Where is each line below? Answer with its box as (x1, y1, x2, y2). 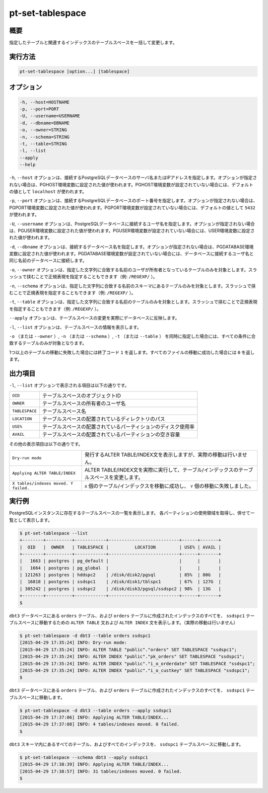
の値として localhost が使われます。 (9, 188, 87, 194)
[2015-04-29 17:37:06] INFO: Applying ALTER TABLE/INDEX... (19, 714, 169, 720)
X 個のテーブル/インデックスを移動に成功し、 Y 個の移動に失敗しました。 (84, 482, 254, 489)
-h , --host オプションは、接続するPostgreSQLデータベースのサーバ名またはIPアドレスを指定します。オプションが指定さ (9, 174, 258, 181)
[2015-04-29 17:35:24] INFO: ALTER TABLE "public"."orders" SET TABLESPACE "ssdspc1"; (19, 646, 237, 652)
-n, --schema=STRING (19, 134, 69, 140)
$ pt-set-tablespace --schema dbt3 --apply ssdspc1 (19, 754, 148, 760)
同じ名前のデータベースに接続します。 (9, 257, 87, 263)
